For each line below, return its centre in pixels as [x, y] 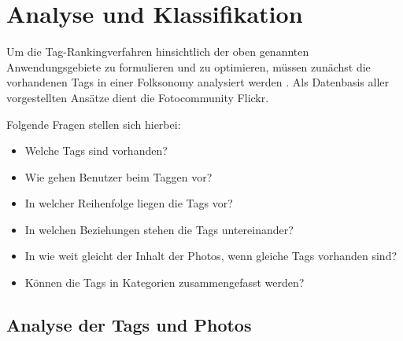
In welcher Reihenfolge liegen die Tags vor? [129, 203]
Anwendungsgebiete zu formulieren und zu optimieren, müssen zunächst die [189, 66]
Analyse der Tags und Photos [129, 325]
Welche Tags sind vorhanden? [96, 150]
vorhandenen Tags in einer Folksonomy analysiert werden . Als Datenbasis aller [198, 82]
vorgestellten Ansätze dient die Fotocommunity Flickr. [138, 97]
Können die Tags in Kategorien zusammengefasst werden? [165, 282]
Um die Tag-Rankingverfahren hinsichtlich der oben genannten [158, 51]
